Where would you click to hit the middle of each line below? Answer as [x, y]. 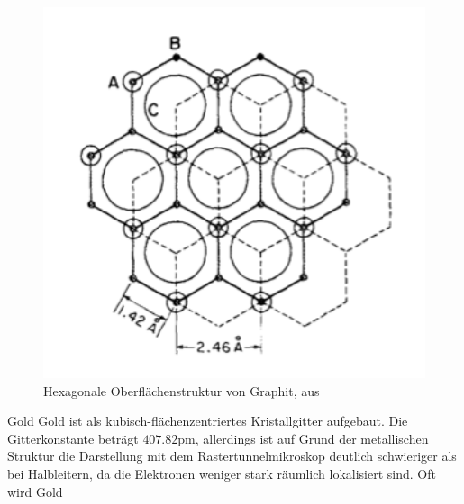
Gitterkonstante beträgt [73, 438]
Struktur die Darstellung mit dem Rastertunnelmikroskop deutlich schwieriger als [232, 456]
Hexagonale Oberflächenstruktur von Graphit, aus [182, 390]
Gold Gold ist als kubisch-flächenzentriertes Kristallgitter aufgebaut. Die [208, 421]
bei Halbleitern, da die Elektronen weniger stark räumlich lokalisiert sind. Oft [222, 473]
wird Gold [35, 491]
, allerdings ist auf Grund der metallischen [312, 438]
